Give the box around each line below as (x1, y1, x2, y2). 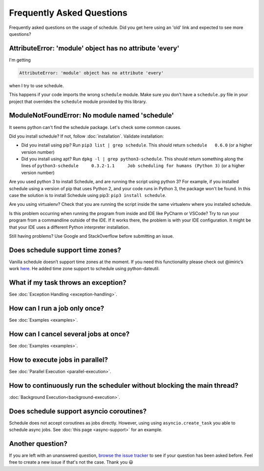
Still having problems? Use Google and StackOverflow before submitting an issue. (9, 233, 174, 239)
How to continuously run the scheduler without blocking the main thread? (9, 381, 239, 390)
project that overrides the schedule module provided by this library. (9, 99, 147, 104)
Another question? (9, 439, 68, 448)
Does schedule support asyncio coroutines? (9, 407, 147, 415)
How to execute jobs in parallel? (9, 355, 108, 364)
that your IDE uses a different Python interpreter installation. (9, 224, 130, 230)
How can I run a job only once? (9, 304, 105, 312)
